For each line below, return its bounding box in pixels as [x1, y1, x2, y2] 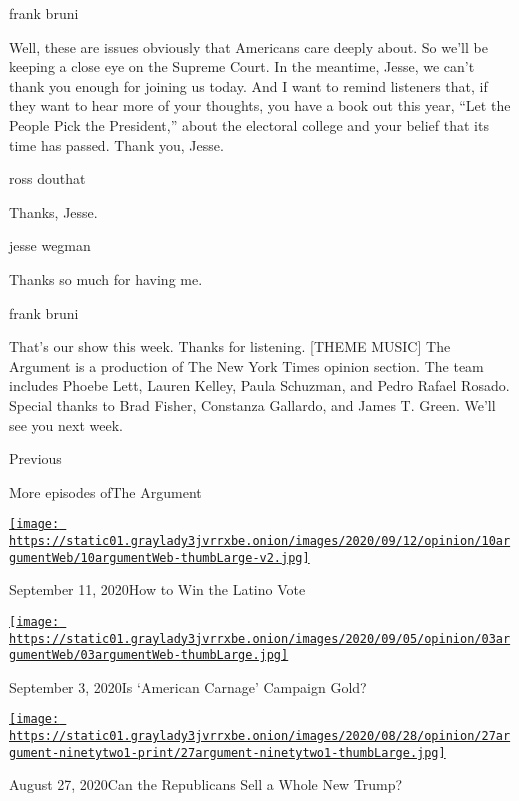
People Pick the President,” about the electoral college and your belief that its [9, 114, 489, 135]
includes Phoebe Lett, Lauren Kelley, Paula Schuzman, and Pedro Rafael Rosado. [9, 375, 510, 396]
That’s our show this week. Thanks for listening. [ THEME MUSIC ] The [9, 336, 451, 357]
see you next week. [9, 414, 123, 435]
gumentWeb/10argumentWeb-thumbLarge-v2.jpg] [9, 550, 310, 565]
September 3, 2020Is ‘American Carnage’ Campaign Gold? [9, 676, 367, 697]
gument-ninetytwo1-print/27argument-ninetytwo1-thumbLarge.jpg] [9, 745, 446, 760]
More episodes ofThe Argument [9, 481, 202, 502]
